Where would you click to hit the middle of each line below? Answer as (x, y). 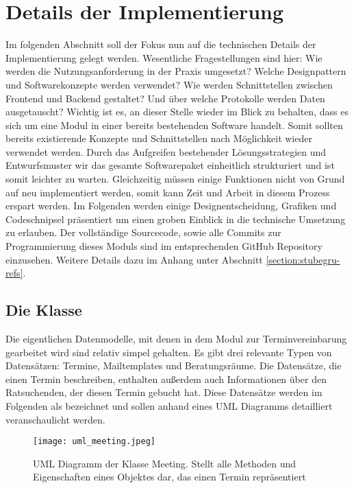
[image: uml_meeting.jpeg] (94, 442)
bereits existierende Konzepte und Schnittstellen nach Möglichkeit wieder (159, 138)
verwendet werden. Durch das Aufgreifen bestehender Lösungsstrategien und (166, 151)
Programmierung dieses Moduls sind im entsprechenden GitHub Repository (164, 246)
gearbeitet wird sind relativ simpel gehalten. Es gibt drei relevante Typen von (169, 352)
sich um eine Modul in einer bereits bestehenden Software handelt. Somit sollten (174, 125)
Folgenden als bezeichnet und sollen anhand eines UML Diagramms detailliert (169, 405)
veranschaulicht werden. (55, 419)
